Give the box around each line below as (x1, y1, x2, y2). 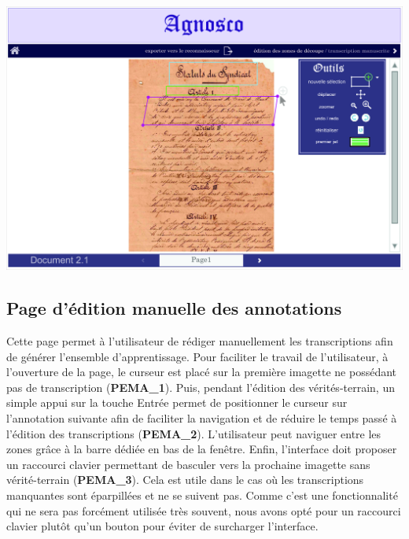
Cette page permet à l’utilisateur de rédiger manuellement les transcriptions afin (6, 332, 393, 349)
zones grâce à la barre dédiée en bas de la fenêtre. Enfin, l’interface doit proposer (6, 441, 397, 457)
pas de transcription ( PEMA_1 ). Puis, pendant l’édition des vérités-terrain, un (6, 378, 395, 395)
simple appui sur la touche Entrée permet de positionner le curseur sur (6, 394, 348, 411)
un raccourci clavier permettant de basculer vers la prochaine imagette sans (6, 456, 370, 472)
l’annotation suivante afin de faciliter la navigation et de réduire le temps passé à (6, 409, 397, 426)
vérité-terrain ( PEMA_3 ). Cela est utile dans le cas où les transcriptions (6, 471, 364, 488)
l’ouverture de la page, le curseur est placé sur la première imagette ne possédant (6, 364, 397, 380)
